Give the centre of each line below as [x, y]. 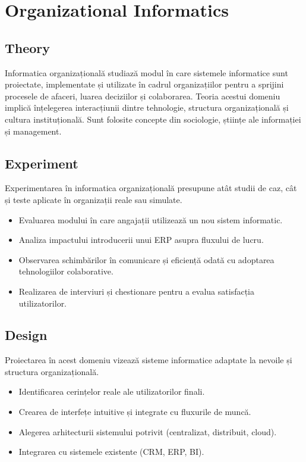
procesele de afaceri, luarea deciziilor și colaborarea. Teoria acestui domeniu [143, 96]
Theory [28, 47]
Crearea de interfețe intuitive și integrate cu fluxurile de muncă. [135, 412]
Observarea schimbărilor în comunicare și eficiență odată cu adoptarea [146, 259]
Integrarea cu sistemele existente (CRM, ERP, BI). [111, 452]
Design [26, 335]
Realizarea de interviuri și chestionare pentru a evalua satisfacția [136, 291]
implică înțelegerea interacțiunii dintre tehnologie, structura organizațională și [147, 107]
